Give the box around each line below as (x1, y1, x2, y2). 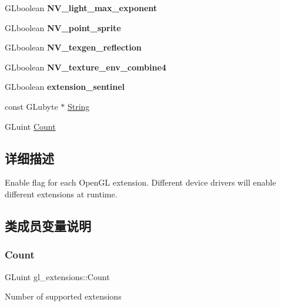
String (67, 100, 90, 112)
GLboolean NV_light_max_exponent (5, 2, 158, 14)
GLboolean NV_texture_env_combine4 (5, 60, 166, 73)
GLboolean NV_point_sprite (5, 21, 121, 33)
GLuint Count (5, 120, 56, 132)
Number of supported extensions (5, 290, 122, 302)
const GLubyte (5, 100, 58, 112)
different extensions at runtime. (5, 187, 118, 200)
